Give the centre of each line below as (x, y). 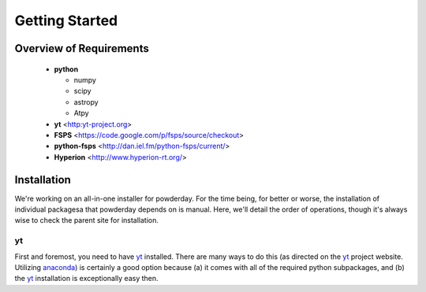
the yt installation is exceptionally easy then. (86, 279)
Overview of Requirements (82, 48)
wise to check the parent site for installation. (87, 220)
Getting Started (66, 20)
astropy (86, 102)
